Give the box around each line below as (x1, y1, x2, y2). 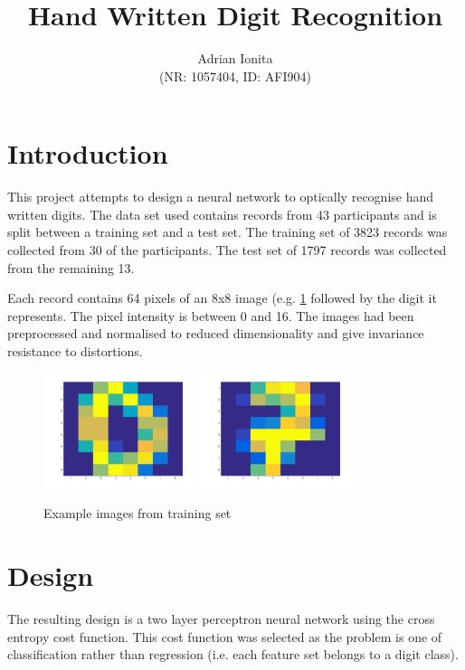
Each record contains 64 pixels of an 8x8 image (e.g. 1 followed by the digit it (7, 288, 437, 307)
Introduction (7, 135, 168, 172)
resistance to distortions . (7, 342, 143, 360)
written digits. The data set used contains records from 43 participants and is (7, 204, 437, 223)
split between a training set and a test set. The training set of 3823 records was (7, 222, 448, 241)
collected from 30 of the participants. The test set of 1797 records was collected (7, 241, 447, 260)
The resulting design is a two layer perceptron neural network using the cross (7, 609, 435, 628)
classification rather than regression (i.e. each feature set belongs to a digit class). (7, 645, 459, 664)
